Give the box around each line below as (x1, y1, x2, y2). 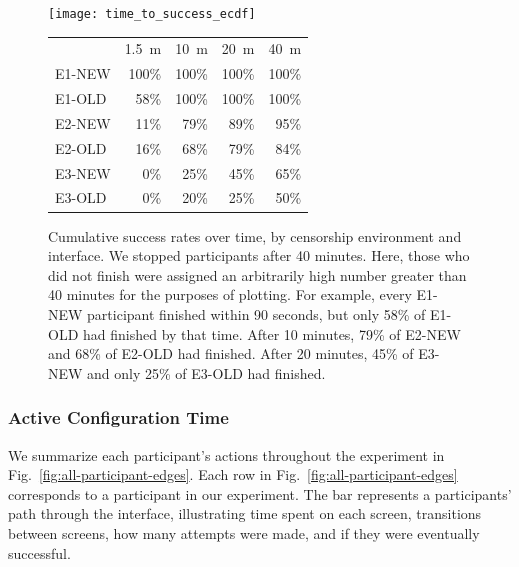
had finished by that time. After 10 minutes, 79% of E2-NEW (82, 323, 461, 344)
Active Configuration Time (8, 405, 229, 430)
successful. (8, 542, 71, 563)
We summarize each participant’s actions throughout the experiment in (8, 444, 445, 465)
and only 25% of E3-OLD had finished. (87, 362, 326, 383)
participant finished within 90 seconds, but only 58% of (87, 303, 426, 324)
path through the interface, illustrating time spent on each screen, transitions (8, 503, 482, 524)
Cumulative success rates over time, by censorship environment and (48, 225, 462, 246)
